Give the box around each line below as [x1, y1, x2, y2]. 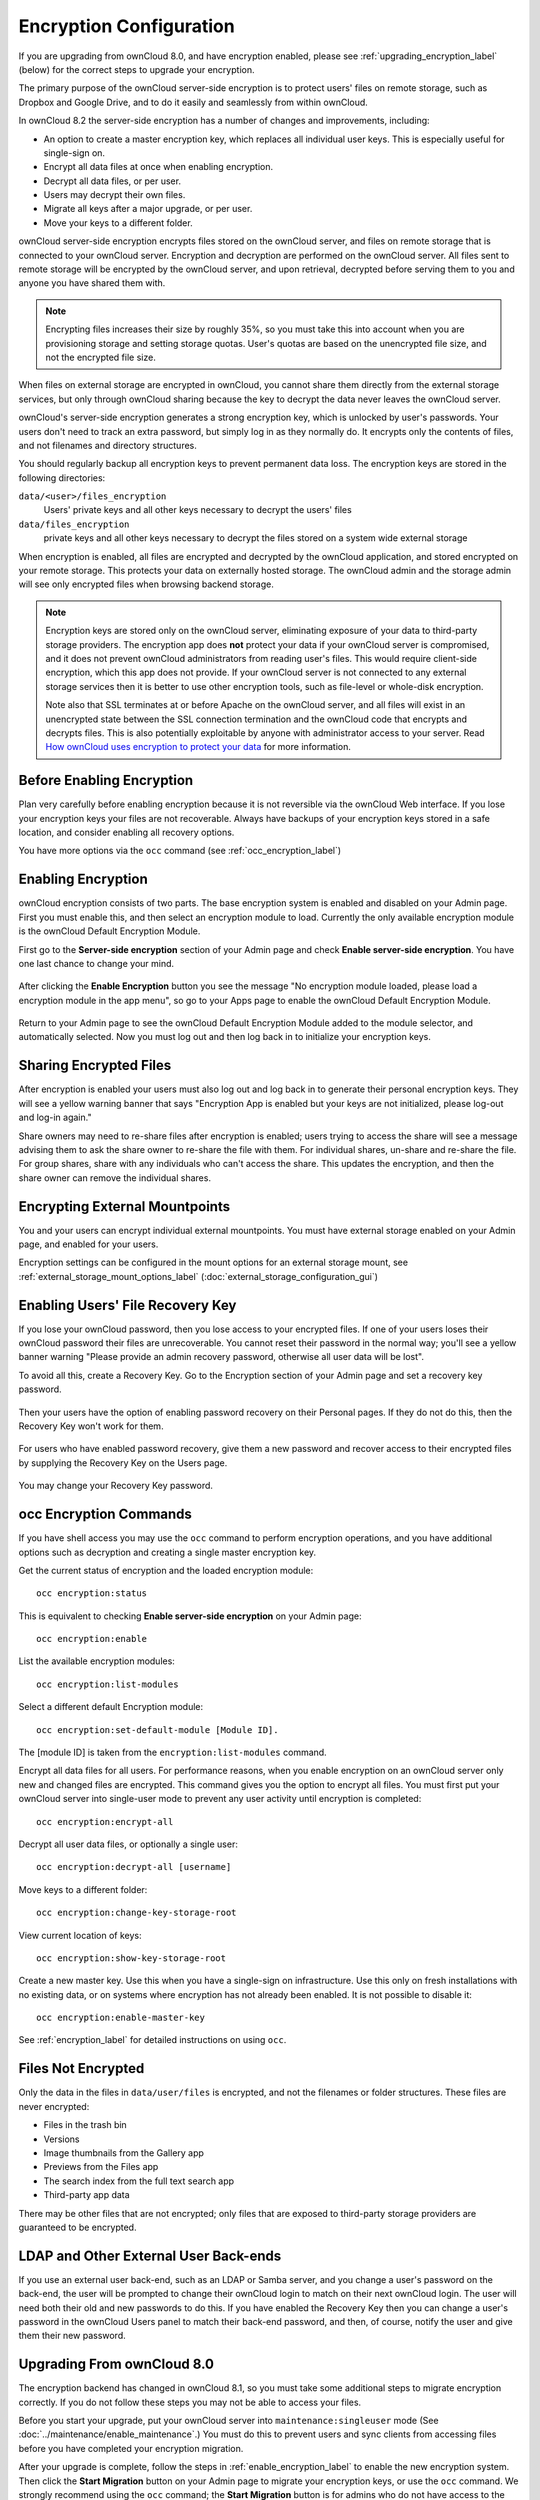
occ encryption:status [36, 1588, 148, 1599]
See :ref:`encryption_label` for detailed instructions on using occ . [18, 2034, 287, 2046]
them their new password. [18, 2330, 127, 2342]
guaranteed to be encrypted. [18, 2221, 137, 2233]
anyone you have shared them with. [18, 277, 166, 289]
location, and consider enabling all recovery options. [18, 826, 235, 839]
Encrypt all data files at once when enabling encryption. [43, 161, 274, 173]
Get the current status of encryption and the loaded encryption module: [18, 1564, 314, 1576]
